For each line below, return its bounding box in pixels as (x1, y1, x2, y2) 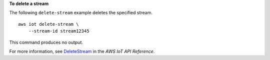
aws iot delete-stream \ (18, 21, 79, 27)
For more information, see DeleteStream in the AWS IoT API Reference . (9, 48, 155, 54)
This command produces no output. (9, 39, 83, 45)
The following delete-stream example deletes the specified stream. (9, 10, 152, 16)
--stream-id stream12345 (28, 28, 89, 34)
